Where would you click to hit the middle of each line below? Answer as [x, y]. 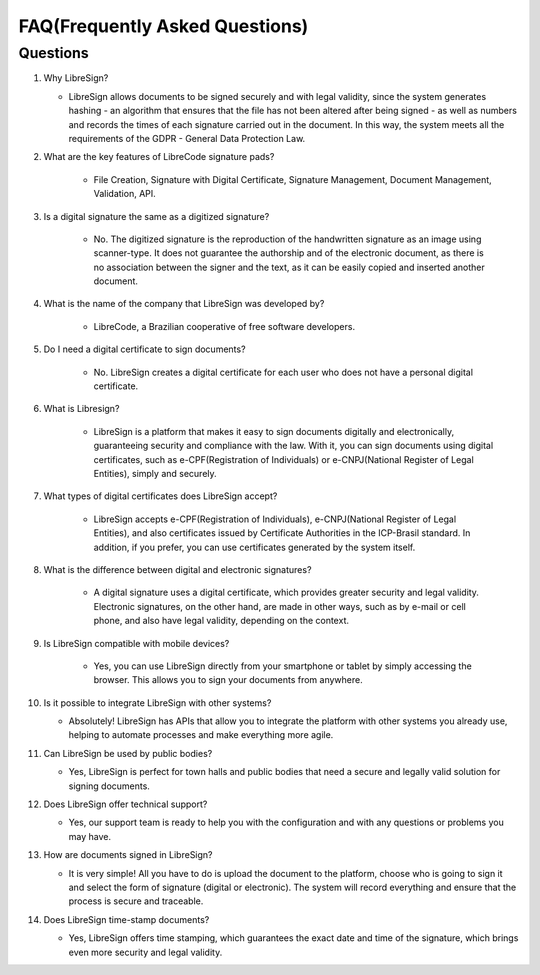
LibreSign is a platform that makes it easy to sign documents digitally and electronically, [274, 431]
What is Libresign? [81, 409]
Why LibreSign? [76, 78]
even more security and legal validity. [145, 952]
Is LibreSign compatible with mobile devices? [136, 643]
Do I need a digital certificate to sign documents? [144, 349]
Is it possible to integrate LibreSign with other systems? [157, 702]
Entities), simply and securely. [155, 473]
